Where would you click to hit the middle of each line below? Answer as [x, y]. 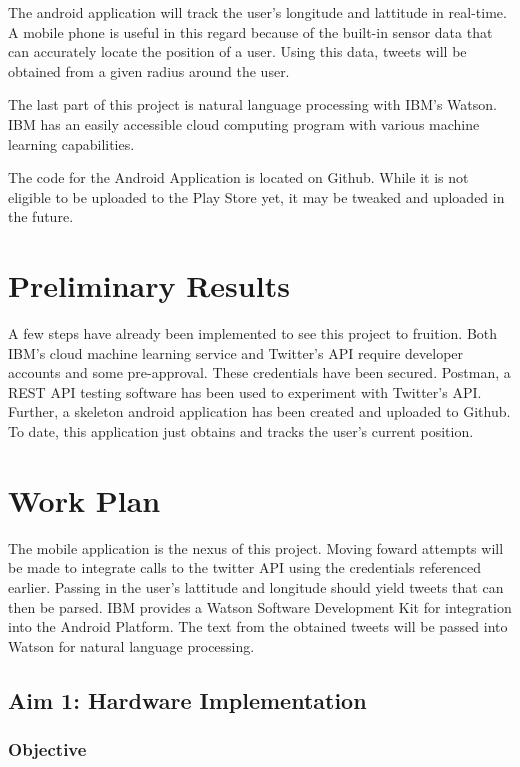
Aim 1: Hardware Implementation [187, 699]
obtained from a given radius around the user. [149, 70]
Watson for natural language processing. [131, 645]
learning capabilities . [71, 143]
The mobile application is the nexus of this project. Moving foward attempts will [256, 547]
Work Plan [84, 499]
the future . [41, 216]
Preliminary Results [149, 285]
